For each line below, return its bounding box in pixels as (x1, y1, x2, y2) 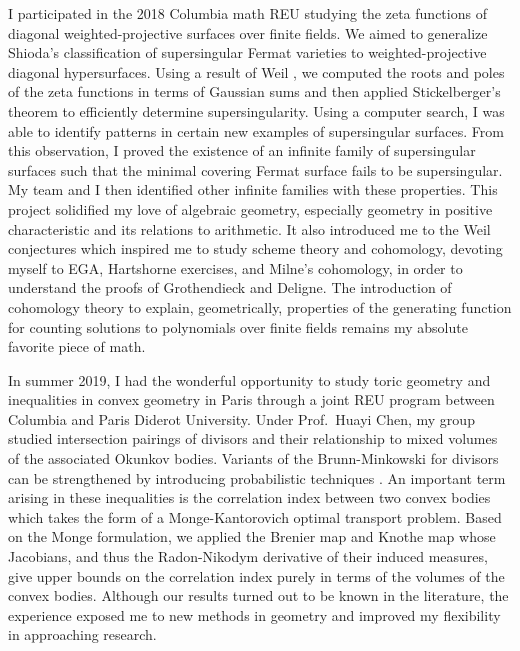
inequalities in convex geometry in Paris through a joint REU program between (8, 389, 495, 410)
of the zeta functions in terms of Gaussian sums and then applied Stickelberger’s (8, 81, 501, 102)
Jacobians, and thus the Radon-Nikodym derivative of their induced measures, (8, 546, 488, 567)
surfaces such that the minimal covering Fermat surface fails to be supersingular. (8, 159, 503, 180)
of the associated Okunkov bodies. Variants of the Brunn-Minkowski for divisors (8, 448, 499, 469)
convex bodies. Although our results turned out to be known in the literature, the (8, 585, 509, 606)
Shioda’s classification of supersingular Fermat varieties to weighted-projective (8, 42, 487, 63)
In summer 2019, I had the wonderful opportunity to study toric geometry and (8, 369, 491, 390)
